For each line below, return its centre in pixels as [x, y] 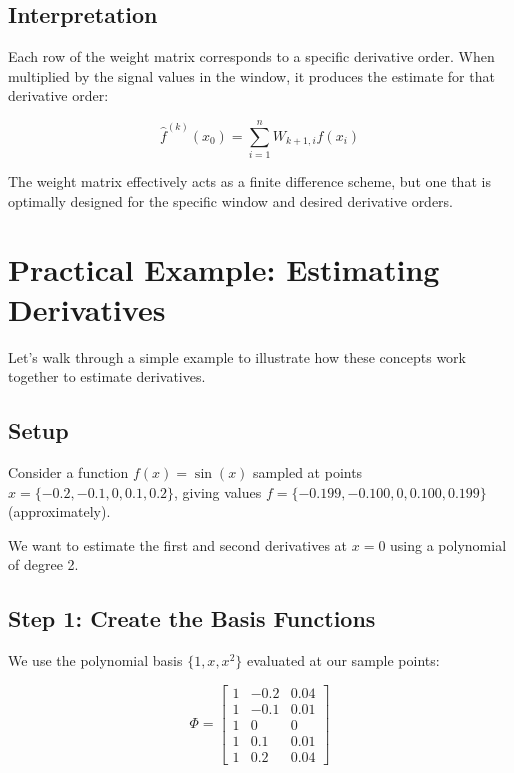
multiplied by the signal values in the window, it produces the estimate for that [251, 75]
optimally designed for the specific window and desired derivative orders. [231, 200]
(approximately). [59, 511]
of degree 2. [43, 564]
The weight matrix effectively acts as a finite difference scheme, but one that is [249, 181]
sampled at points [308, 472]
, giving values [218, 491]
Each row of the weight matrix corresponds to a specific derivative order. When [251, 56]
